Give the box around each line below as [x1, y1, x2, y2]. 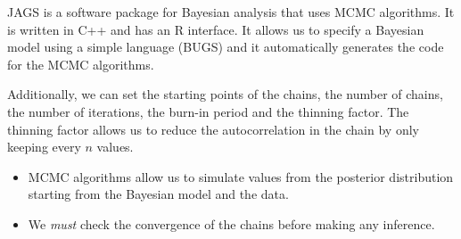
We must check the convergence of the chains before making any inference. [28, 214, 435, 233]
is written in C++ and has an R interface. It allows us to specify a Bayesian [7, 20, 424, 38]
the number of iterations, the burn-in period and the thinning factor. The [7, 102, 409, 120]
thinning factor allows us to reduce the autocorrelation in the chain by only [7, 119, 419, 138]
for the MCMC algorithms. [7, 54, 154, 73]
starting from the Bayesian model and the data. [28, 185, 289, 203]
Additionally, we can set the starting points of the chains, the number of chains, [7, 85, 443, 103]
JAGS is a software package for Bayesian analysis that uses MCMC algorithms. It [7, 3, 455, 21]
